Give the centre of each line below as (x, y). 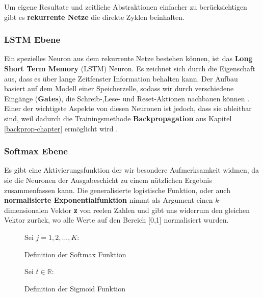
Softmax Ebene (36, 151)
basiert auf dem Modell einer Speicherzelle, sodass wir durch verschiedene (119, 88)
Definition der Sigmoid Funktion (75, 288)
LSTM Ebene (32, 39)
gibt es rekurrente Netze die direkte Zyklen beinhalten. (94, 17)
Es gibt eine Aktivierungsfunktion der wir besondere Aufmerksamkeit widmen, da (132, 170)
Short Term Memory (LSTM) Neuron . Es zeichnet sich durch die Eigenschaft (130, 68)
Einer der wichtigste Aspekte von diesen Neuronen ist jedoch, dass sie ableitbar (128, 108)
